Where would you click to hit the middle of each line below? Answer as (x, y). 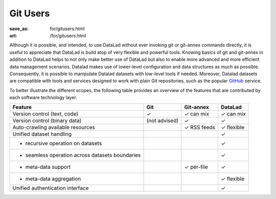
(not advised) (163, 121)
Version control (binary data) (47, 121)
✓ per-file (196, 167)
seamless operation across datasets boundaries (83, 155)
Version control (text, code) (45, 114)
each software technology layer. (43, 98)
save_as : (19, 29)
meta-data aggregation (53, 179)
